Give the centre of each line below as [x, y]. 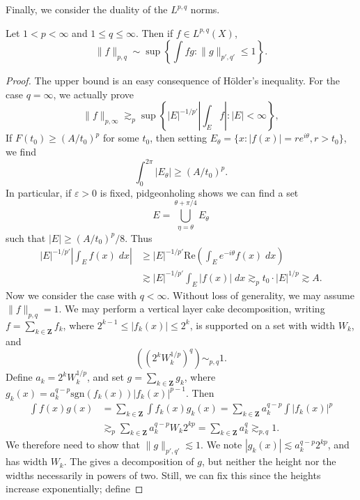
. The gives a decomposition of [129, 461]
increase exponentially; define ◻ [75, 488]
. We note [221, 445]
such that [26, 237]
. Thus [139, 237]
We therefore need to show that [73, 445]
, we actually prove [94, 94]
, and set [105, 377]
